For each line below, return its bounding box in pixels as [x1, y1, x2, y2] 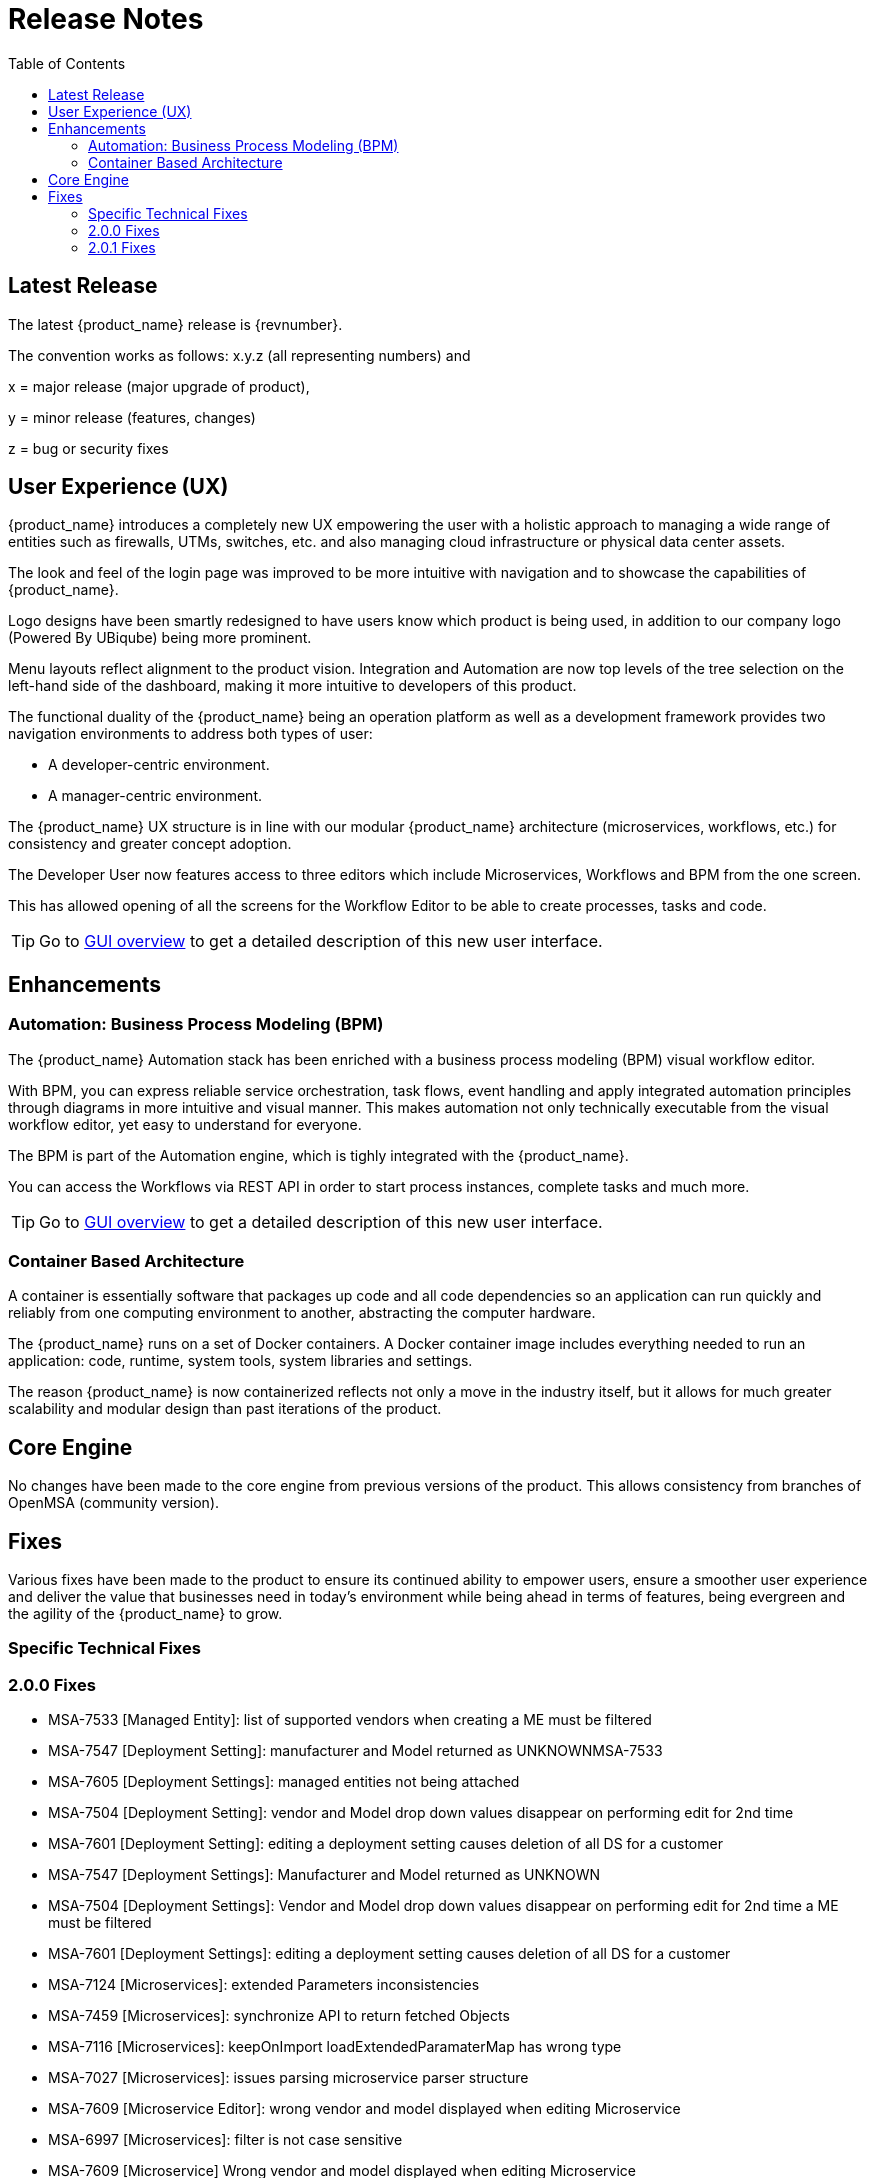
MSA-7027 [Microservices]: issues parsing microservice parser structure [48, 2069, 529, 2087]
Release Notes [8, 2, 204, 36]
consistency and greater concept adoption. [8, 835, 292, 853]
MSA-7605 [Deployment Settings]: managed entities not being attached [48, 1773, 520, 1791]
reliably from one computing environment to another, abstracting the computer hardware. [8, 1304, 596, 1322]
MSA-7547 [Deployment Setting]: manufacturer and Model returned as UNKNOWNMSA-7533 [48, 1742, 663, 1760]
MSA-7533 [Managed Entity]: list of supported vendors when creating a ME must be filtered [48, 1711, 652, 1729]
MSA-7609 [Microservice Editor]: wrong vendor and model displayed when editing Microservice [48, 2100, 681, 2118]
